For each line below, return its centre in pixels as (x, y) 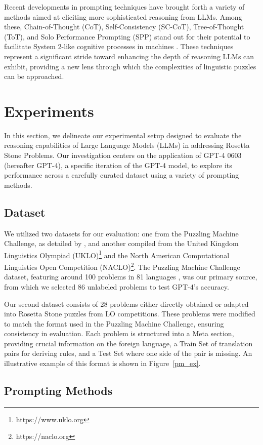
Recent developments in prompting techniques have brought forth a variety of (124, 7)
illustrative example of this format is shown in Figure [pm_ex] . (102, 363)
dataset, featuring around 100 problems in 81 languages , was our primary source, (131, 277)
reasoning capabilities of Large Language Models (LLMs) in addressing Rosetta (127, 145)
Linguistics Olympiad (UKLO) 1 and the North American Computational (117, 254)
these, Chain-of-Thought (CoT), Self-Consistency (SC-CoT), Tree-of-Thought (124, 27)
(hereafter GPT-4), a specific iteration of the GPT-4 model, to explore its (118, 165)
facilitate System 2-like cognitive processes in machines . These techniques (119, 46)
